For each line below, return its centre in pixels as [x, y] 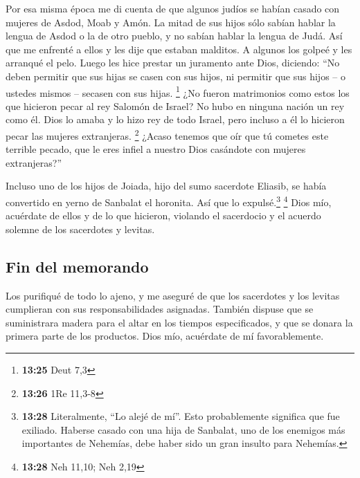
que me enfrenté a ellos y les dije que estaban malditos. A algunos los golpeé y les [179, 49]
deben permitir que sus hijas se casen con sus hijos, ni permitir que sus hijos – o [175, 76]
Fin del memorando [77, 266]
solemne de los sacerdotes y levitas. [80, 229]
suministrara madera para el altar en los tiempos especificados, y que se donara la [179, 322]
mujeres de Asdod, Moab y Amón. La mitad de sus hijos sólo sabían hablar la [171, 22]
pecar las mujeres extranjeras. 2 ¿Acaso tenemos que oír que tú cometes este [167, 135]
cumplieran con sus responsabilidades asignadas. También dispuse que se [160, 309]
